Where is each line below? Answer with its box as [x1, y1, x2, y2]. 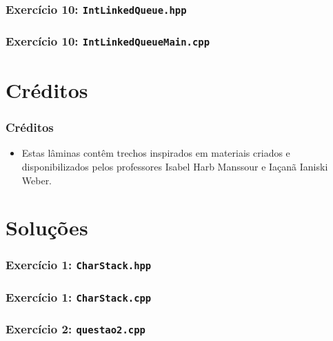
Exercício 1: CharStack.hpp [6, 256, 152, 273]
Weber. [21, 173, 52, 187]
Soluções [6, 213, 88, 242]
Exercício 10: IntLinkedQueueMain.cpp [6, 32, 210, 50]
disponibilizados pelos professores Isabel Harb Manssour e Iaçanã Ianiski [21, 159, 328, 173]
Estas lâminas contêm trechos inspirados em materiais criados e [21, 146, 290, 160]
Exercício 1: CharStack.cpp [6, 288, 152, 305]
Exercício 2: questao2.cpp [6, 320, 145, 338]
